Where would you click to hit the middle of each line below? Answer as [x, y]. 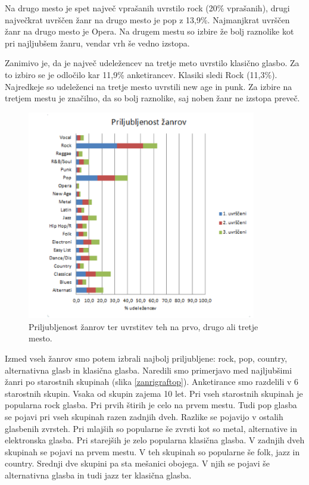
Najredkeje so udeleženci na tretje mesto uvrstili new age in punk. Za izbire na [149, 86]
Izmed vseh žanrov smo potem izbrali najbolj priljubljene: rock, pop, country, [146, 358]
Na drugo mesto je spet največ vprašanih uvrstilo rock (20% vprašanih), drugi [147, 8]
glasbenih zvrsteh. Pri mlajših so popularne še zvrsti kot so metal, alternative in [151, 428]
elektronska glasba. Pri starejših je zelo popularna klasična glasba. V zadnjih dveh [155, 440]
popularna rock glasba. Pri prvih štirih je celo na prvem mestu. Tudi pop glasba [151, 405]
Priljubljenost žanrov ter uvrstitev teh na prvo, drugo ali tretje [143, 326]
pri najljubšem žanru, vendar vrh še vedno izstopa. [97, 43]
